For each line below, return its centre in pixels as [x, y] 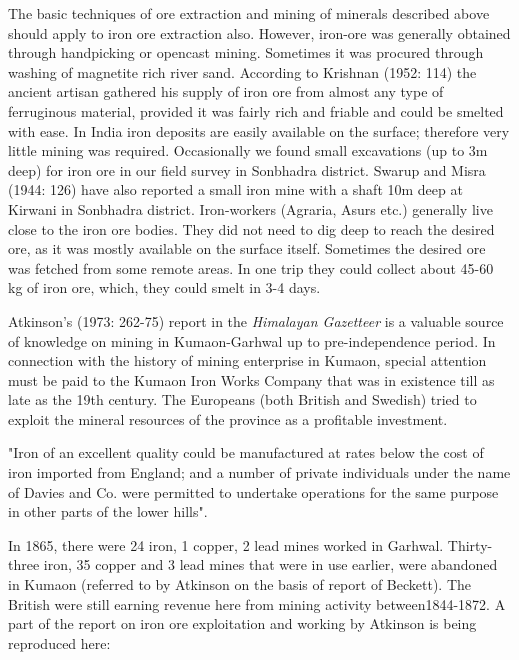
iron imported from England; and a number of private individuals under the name [259, 472]
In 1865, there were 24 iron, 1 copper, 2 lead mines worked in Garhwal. [226, 544]
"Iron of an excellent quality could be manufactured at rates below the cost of [246, 452]
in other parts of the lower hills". [108, 511]
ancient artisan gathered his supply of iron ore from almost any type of [226, 91]
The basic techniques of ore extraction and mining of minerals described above [249, 13]
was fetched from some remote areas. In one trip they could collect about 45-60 [251, 267]
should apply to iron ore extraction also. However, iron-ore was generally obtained [259, 32]
